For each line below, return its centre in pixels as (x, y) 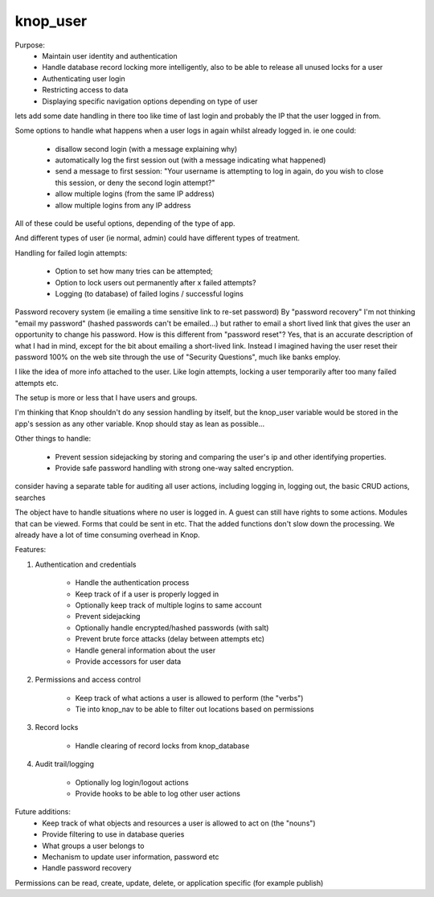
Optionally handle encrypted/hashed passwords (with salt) (172, 628)
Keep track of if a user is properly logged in (147, 594)
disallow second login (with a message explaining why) (146, 149)
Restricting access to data (85, 90)
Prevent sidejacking (108, 616)
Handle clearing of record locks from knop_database (162, 745)
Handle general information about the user (145, 650)
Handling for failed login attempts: (71, 252)
